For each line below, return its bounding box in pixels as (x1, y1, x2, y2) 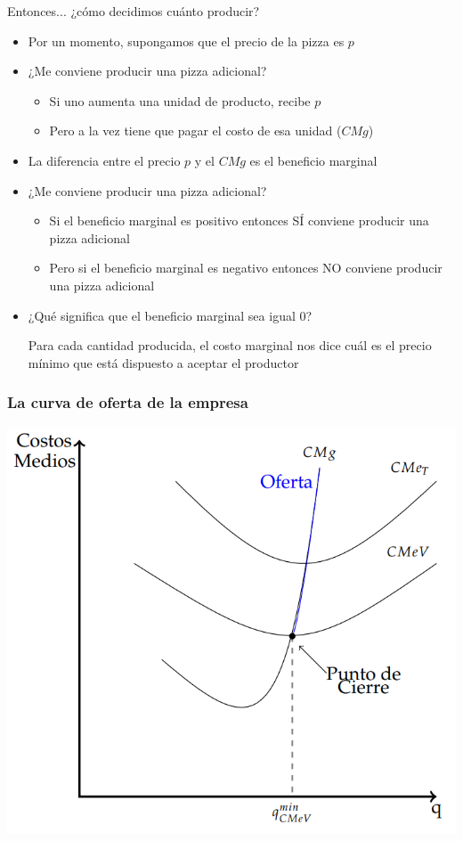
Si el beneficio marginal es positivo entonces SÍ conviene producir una (49, 211, 429, 230)
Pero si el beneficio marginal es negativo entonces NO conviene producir (49, 258, 443, 277)
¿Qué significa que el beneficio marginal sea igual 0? (28, 306, 313, 324)
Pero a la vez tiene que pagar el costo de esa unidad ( (49, 121, 342, 140)
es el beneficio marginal (249, 151, 378, 169)
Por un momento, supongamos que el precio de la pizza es (28, 31, 345, 50)
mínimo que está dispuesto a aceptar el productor (28, 353, 299, 372)
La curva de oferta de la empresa (7, 391, 248, 413)
